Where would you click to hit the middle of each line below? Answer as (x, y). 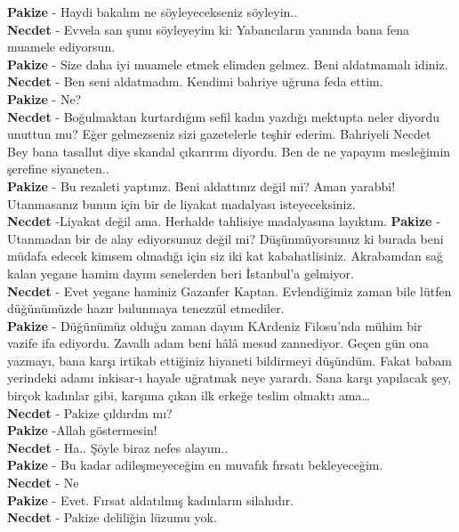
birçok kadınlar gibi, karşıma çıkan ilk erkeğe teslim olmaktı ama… (189, 395)
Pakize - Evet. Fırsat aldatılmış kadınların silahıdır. (151, 500)
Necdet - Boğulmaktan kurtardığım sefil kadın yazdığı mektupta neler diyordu (224, 116)
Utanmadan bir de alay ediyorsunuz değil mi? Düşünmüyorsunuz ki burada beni (225, 238)
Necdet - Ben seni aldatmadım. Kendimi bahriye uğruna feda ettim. (195, 81)
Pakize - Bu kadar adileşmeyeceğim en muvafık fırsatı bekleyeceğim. (195, 465)
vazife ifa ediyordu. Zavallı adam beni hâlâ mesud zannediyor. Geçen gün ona (218, 343)
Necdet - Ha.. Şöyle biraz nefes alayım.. (118, 447)
